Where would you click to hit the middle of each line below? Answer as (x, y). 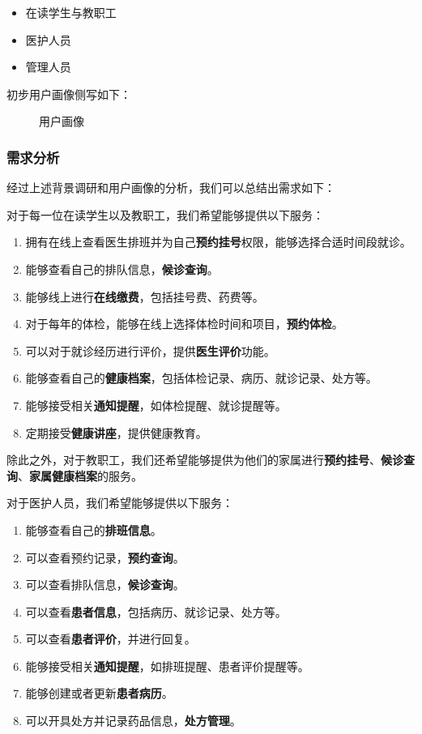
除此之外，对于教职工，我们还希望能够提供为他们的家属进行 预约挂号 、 (194, 460)
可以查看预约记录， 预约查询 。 (105, 557)
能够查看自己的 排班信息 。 (94, 529)
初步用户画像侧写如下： (69, 94)
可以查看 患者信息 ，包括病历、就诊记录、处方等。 (156, 611)
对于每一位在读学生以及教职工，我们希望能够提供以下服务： (165, 214)
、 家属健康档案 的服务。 (80, 475)
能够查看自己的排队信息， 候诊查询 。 (122, 269)
